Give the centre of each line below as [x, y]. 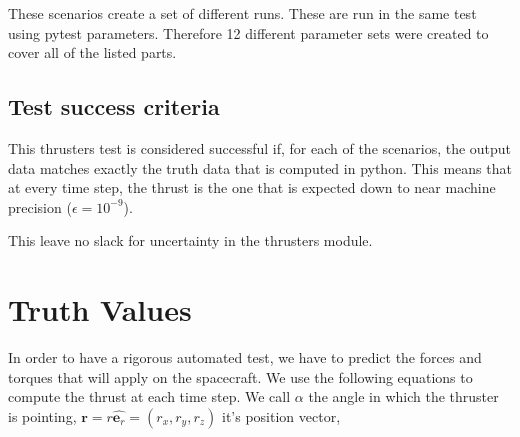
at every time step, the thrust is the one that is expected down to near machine [252, 187]
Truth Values [100, 309]
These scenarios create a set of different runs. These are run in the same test [242, 13]
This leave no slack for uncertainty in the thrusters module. [190, 240]
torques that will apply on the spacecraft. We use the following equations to [240, 376]
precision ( [40, 206]
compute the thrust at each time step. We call [149, 396]
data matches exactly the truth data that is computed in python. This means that [260, 167]
